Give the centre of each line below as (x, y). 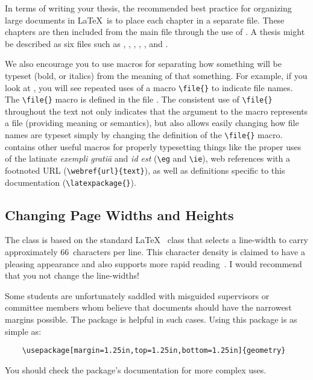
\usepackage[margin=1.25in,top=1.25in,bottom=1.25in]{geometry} (154, 351)
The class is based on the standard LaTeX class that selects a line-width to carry (156, 240)
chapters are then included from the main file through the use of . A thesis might (155, 32)
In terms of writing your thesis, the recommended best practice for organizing (148, 8)
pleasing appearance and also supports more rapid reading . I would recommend (153, 263)
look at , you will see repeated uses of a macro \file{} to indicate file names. (149, 87)
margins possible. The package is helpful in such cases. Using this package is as (151, 319)
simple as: (23, 331)
